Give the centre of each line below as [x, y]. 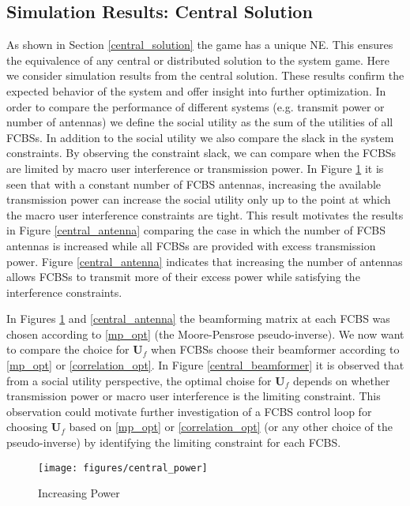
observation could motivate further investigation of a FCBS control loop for [189, 411]
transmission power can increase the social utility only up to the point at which [199, 199]
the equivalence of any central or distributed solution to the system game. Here [198, 60]
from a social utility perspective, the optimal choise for [139, 380]
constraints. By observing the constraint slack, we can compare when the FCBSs [201, 153]
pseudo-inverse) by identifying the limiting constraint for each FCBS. [174, 442]
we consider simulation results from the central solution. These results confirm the [205, 75]
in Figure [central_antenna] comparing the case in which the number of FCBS [196, 230]
